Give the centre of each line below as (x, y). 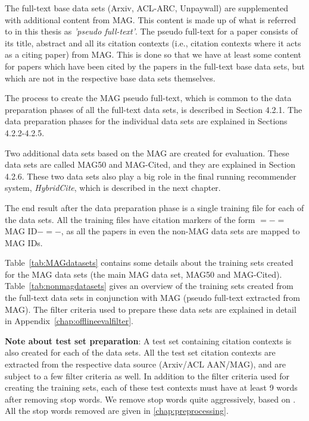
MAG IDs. (24, 242)
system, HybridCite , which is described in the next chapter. (113, 188)
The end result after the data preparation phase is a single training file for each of (154, 207)
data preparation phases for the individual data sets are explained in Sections (146, 121)
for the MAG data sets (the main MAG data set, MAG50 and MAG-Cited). (143, 274)
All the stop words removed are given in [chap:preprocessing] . (117, 411)
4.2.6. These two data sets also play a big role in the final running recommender (151, 176)
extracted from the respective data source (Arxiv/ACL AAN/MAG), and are (145, 364)
